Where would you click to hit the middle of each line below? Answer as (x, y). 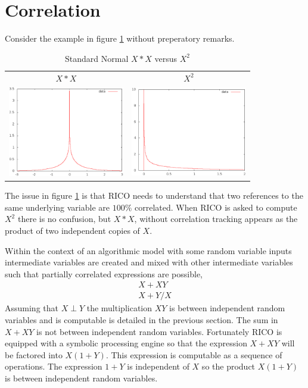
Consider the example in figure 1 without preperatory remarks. (120, 38)
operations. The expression (54, 366)
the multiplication (119, 308)
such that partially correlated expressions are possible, (104, 273)
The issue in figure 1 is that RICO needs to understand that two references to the (154, 195)
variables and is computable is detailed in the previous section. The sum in (141, 319)
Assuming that (32, 308)
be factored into (34, 354)
